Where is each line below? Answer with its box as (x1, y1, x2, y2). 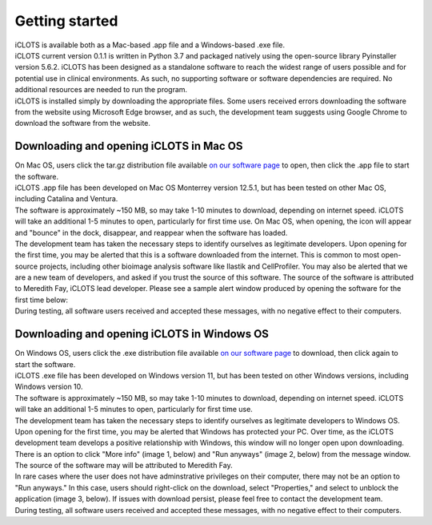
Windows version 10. (14, 382, 83, 392)
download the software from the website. (14, 119, 151, 128)
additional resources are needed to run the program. (14, 85, 188, 95)
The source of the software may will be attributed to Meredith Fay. (14, 461, 233, 470)
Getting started (14, 12, 118, 30)
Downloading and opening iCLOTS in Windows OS (14, 327, 270, 341)
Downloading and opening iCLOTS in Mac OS (14, 139, 243, 153)
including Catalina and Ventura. (14, 194, 118, 204)
